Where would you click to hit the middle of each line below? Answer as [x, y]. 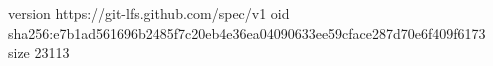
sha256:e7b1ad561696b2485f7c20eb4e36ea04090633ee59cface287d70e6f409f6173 [247, 32]
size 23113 [39, 52]
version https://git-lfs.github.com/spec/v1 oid [149, 13]
